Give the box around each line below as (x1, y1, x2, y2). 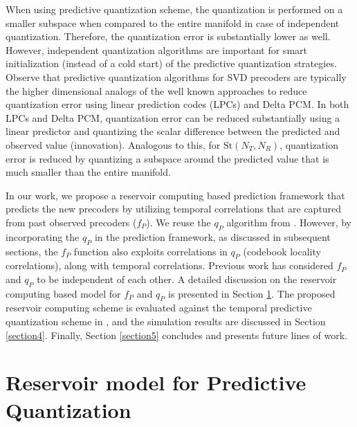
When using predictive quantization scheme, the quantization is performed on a (6, 2, 343, 16)
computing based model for (6, 286, 121, 300)
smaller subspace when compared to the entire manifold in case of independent (6, 15, 340, 30)
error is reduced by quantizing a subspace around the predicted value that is (6, 151, 329, 165)
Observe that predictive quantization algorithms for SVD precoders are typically (6, 69, 347, 84)
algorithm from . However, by (226, 215, 352, 229)
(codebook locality (243, 244, 321, 258)
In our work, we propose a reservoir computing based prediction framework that (6, 188, 345, 202)
